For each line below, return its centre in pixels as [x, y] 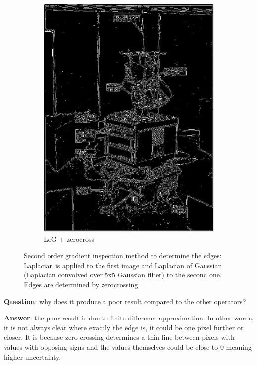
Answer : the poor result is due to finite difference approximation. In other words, [129, 318]
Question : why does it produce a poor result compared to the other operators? [125, 301]
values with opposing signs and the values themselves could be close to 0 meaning [128, 347]
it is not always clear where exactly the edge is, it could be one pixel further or [124, 327]
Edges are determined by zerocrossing [81, 285]
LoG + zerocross [69, 239]
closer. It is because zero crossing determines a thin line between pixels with [119, 337]
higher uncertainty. [33, 356]
